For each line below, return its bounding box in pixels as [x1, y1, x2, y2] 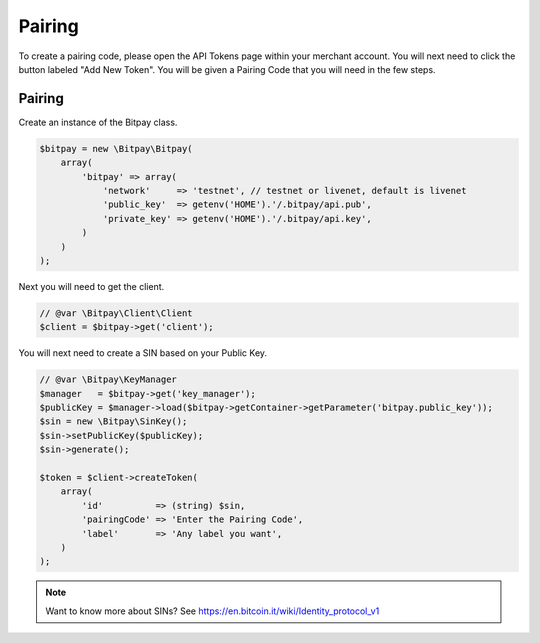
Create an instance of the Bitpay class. [18, 116, 178, 128]
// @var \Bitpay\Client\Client [39, 307, 194, 319]
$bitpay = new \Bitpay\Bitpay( [39, 143, 194, 154]
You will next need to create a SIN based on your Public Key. [18, 347, 268, 359]
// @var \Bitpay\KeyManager [39, 374, 177, 385]
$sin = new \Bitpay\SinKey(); [39, 416, 188, 427]
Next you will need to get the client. [18, 280, 165, 292]
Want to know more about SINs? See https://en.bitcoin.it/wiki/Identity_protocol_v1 [45, 605, 380, 617]
